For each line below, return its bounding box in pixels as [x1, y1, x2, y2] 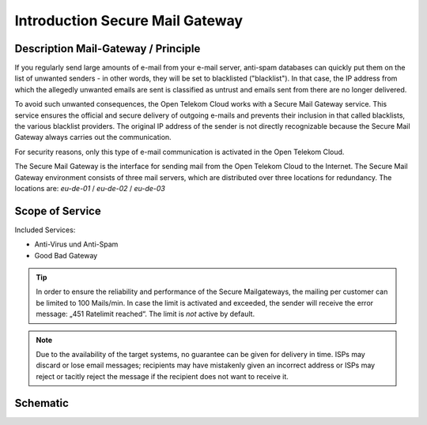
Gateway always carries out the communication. [14, 133, 172, 142]
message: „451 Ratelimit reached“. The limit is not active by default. [36, 309, 255, 319]
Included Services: [14, 225, 76, 235]
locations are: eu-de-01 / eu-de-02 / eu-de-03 [14, 183, 166, 193]
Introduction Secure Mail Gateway [14, 12, 244, 29]
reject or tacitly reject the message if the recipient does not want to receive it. [36, 371, 289, 381]
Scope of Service [14, 204, 102, 217]
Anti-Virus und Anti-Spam [34, 239, 119, 249]
